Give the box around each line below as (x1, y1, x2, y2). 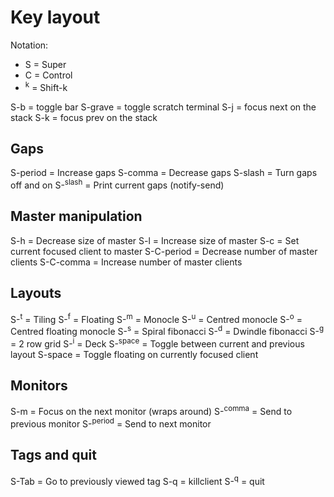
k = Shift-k (24, 79, 68, 93)
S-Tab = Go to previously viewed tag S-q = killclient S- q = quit (10, 473, 265, 487)
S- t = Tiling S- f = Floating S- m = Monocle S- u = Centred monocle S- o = (10, 311, 303, 325)
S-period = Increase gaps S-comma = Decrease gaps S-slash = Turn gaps (10, 167, 318, 179)
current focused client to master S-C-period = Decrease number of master (10, 245, 318, 257)
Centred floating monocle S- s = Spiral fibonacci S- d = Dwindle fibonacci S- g (10, 324, 325, 337)
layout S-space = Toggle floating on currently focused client (10, 348, 259, 360)
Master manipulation (10, 208, 143, 225)
